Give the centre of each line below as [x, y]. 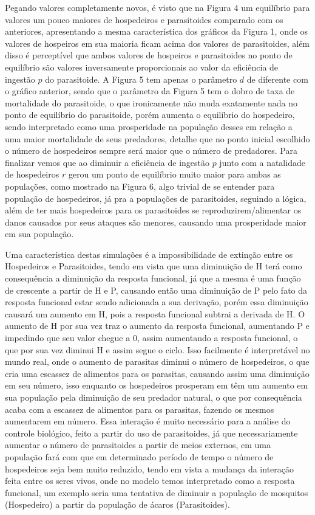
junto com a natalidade [262, 162]
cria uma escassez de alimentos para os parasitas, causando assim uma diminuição [157, 373]
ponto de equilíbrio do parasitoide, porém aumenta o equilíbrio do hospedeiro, [150, 115]
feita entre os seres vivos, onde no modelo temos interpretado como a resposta [150, 481]
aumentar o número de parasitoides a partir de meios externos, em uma [138, 445]
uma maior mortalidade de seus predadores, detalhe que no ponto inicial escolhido [157, 138]
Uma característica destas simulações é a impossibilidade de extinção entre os [149, 254]
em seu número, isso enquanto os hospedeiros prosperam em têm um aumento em [157, 385]
